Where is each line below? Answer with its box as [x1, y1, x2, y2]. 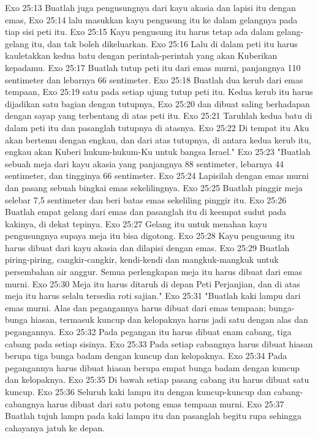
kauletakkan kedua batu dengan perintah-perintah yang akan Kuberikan [5, 49, 278, 62]
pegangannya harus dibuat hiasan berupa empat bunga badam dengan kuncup [5, 361, 300, 374]
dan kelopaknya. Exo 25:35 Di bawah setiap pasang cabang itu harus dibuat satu [5, 373, 309, 386]
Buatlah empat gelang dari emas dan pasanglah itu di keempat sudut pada [5, 205, 286, 218]
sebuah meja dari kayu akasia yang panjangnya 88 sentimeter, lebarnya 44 [5, 157, 284, 170]
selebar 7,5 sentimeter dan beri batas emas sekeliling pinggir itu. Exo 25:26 [5, 193, 287, 206]
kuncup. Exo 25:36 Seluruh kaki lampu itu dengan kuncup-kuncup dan [5, 385, 271, 398]
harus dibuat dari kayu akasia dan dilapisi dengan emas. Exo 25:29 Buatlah [5, 241, 290, 254]
